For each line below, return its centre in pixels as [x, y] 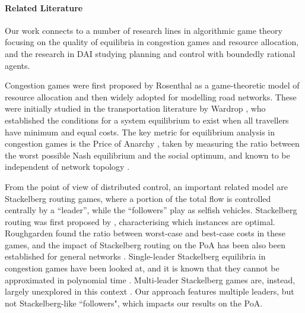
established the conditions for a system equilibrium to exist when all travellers [147, 120]
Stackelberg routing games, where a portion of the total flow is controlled [138, 198]
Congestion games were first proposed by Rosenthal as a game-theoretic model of [152, 85]
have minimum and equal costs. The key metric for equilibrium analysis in [140, 132]
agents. [18, 65]
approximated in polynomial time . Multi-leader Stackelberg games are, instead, [150, 279]
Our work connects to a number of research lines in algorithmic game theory [144, 30]
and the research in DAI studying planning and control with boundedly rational [150, 53]
